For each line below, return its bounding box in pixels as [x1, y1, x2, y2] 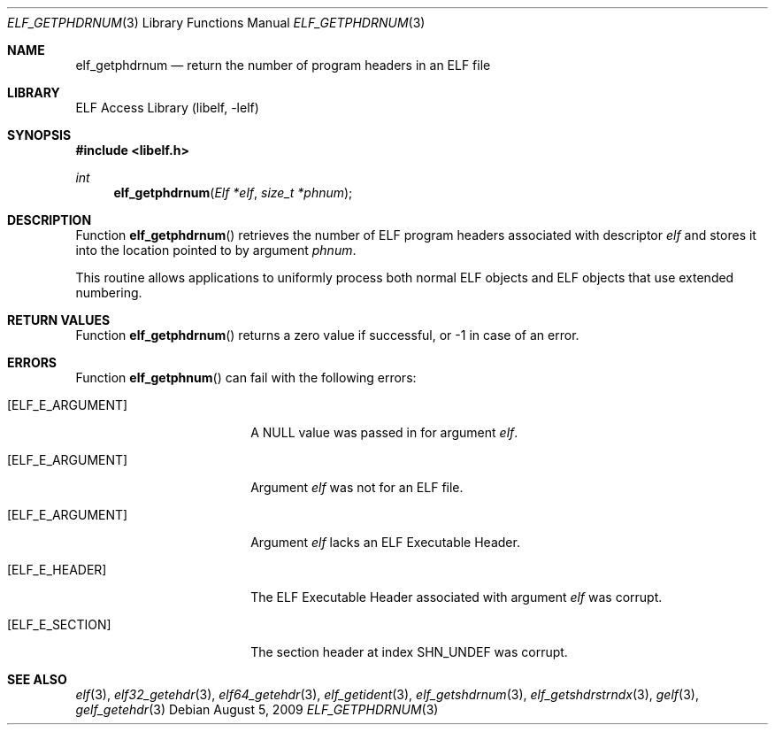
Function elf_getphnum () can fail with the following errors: [75, 370, 417, 385]
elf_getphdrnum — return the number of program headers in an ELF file [75, 58, 491, 73]
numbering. [75, 285, 142, 300]
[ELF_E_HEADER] [7, 562, 107, 577]
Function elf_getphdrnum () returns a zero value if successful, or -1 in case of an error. [75, 327, 579, 343]
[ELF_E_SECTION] [7, 617, 111, 632]
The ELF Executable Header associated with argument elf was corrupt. [250, 589, 663, 605]
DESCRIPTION [7, 212, 92, 227]
